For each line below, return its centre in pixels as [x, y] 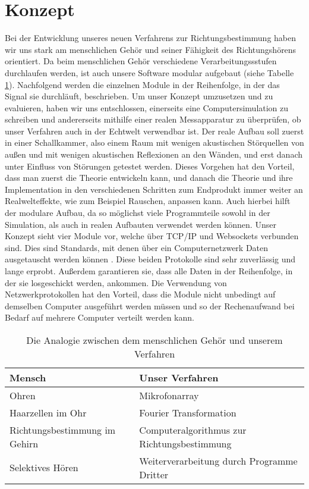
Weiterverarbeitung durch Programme [218, 460]
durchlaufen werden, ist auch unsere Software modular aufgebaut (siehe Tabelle [149, 72]
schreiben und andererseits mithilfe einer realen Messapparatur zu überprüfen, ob [153, 119]
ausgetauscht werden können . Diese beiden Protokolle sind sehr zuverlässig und [150, 259]
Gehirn [24, 443]
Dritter [154, 474]
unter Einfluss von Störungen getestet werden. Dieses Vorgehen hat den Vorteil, [150, 166]
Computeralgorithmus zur [193, 430]
